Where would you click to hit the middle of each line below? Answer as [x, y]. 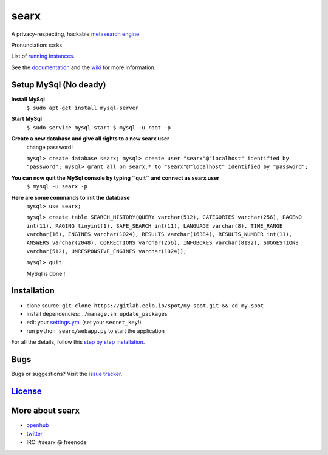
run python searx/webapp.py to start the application [96, 330]
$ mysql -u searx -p [57, 186]
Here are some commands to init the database [70, 197]
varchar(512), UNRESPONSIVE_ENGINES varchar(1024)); [107, 251]
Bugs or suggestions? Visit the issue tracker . [67, 374]
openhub [38, 425]
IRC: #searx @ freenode [56, 442]
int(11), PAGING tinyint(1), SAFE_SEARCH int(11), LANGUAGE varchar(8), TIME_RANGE [155, 226]
